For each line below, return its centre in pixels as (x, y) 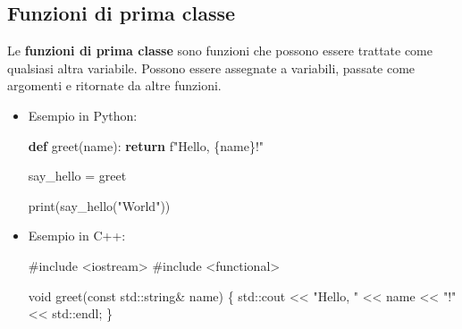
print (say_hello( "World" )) (99, 205)
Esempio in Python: (83, 115)
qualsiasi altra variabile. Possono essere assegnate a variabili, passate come (211, 67)
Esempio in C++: (77, 236)
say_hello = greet (77, 176)
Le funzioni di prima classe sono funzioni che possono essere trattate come (220, 51)
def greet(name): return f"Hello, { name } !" (146, 145)
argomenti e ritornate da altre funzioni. (114, 85)
